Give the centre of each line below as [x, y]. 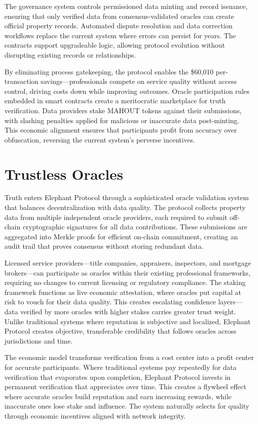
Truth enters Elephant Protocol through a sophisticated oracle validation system [127, 197]
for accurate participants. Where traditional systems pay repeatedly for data [121, 367]
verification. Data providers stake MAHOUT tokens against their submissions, [123, 110]
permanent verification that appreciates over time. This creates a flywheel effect [126, 387]
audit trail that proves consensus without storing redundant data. [104, 246]
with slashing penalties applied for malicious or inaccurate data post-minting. [122, 120]
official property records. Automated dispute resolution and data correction [119, 26]
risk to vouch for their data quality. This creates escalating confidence [110, 302]
